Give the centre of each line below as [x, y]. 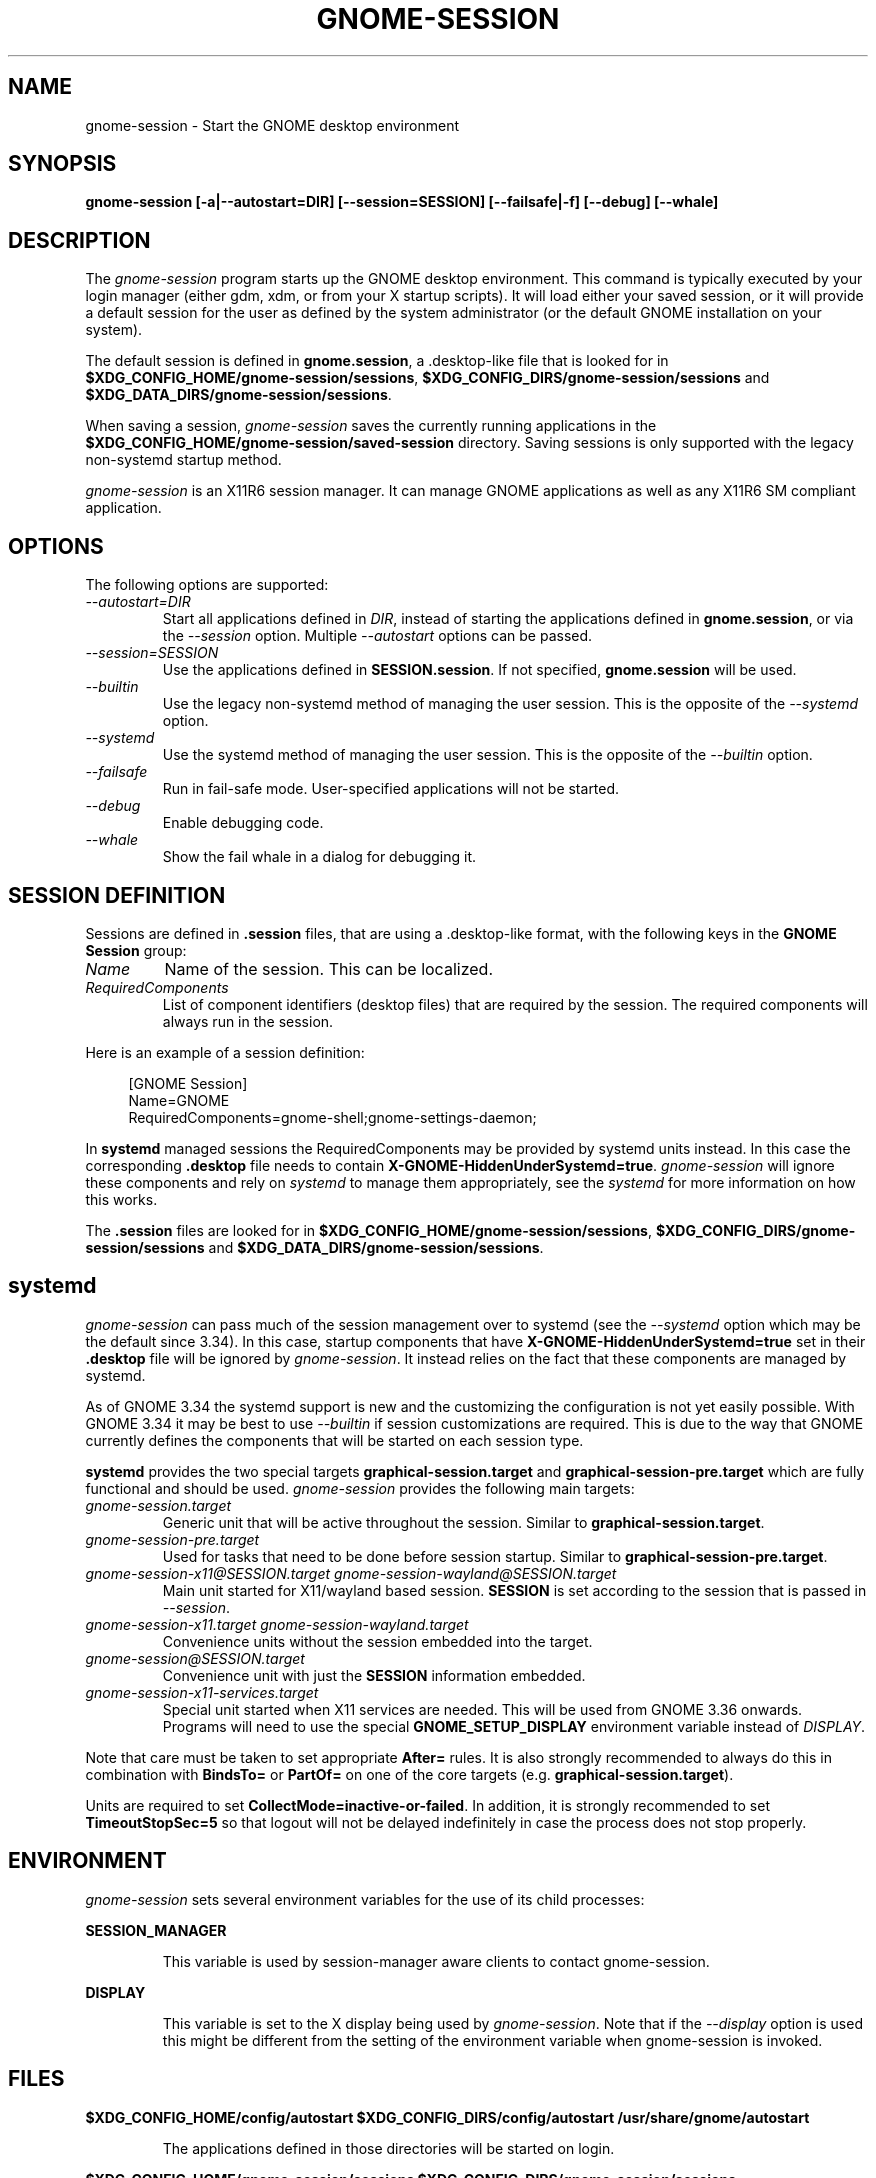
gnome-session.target [158, 1505]
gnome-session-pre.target [172, 1539]
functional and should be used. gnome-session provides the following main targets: [360, 1488]
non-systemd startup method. [183, 460]
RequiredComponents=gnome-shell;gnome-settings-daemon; [332, 1117]
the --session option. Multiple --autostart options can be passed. [377, 636]
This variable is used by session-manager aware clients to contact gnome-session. [436, 1961]
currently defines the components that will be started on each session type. [334, 1440]
